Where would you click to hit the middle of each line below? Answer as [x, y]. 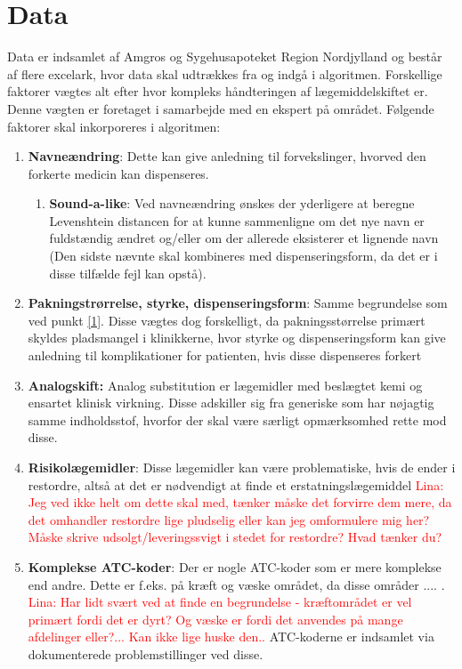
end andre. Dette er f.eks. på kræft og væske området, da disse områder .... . [236, 584]
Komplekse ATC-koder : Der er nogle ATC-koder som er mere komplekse [235, 566]
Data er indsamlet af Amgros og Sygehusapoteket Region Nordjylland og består [225, 56]
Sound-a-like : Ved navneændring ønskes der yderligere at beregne [232, 203]
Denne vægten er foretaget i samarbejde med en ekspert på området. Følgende [221, 108]
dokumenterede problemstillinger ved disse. [146, 653]
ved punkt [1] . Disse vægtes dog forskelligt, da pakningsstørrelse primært [227, 320]
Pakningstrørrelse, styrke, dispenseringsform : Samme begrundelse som [238, 303]
